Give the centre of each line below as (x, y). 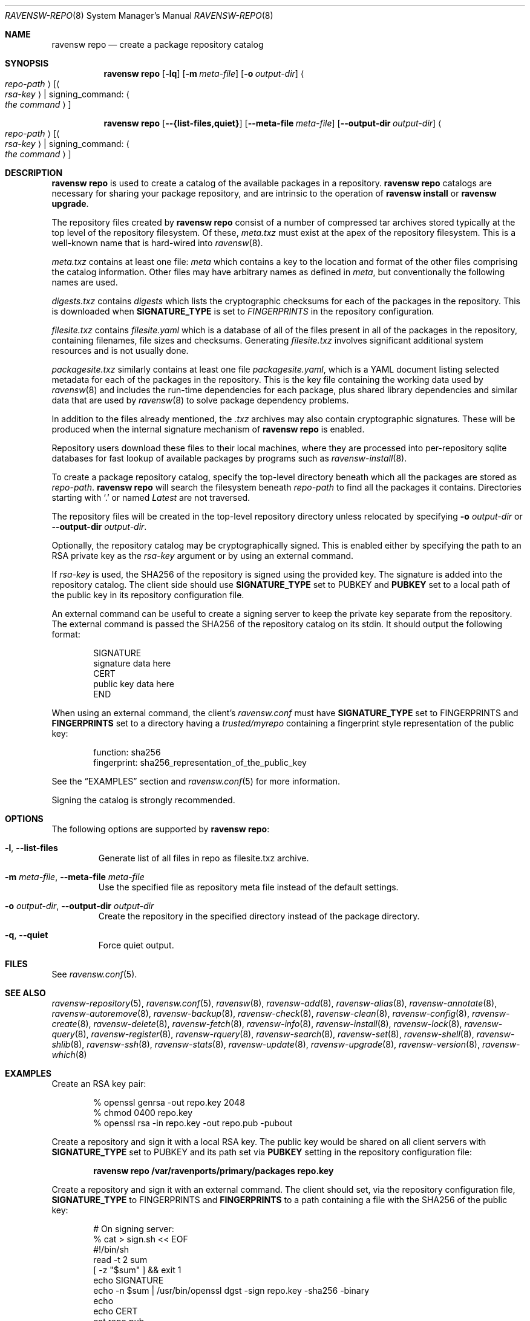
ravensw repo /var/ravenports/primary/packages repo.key (214, 1171)
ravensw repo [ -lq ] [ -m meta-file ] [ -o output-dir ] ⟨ (204, 73)
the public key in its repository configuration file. (148, 595)
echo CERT (116, 1311)
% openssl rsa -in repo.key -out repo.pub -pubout (193, 1123)
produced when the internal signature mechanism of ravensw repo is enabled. (208, 429)
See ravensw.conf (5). (94, 974)
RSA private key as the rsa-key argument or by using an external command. (203, 556)
